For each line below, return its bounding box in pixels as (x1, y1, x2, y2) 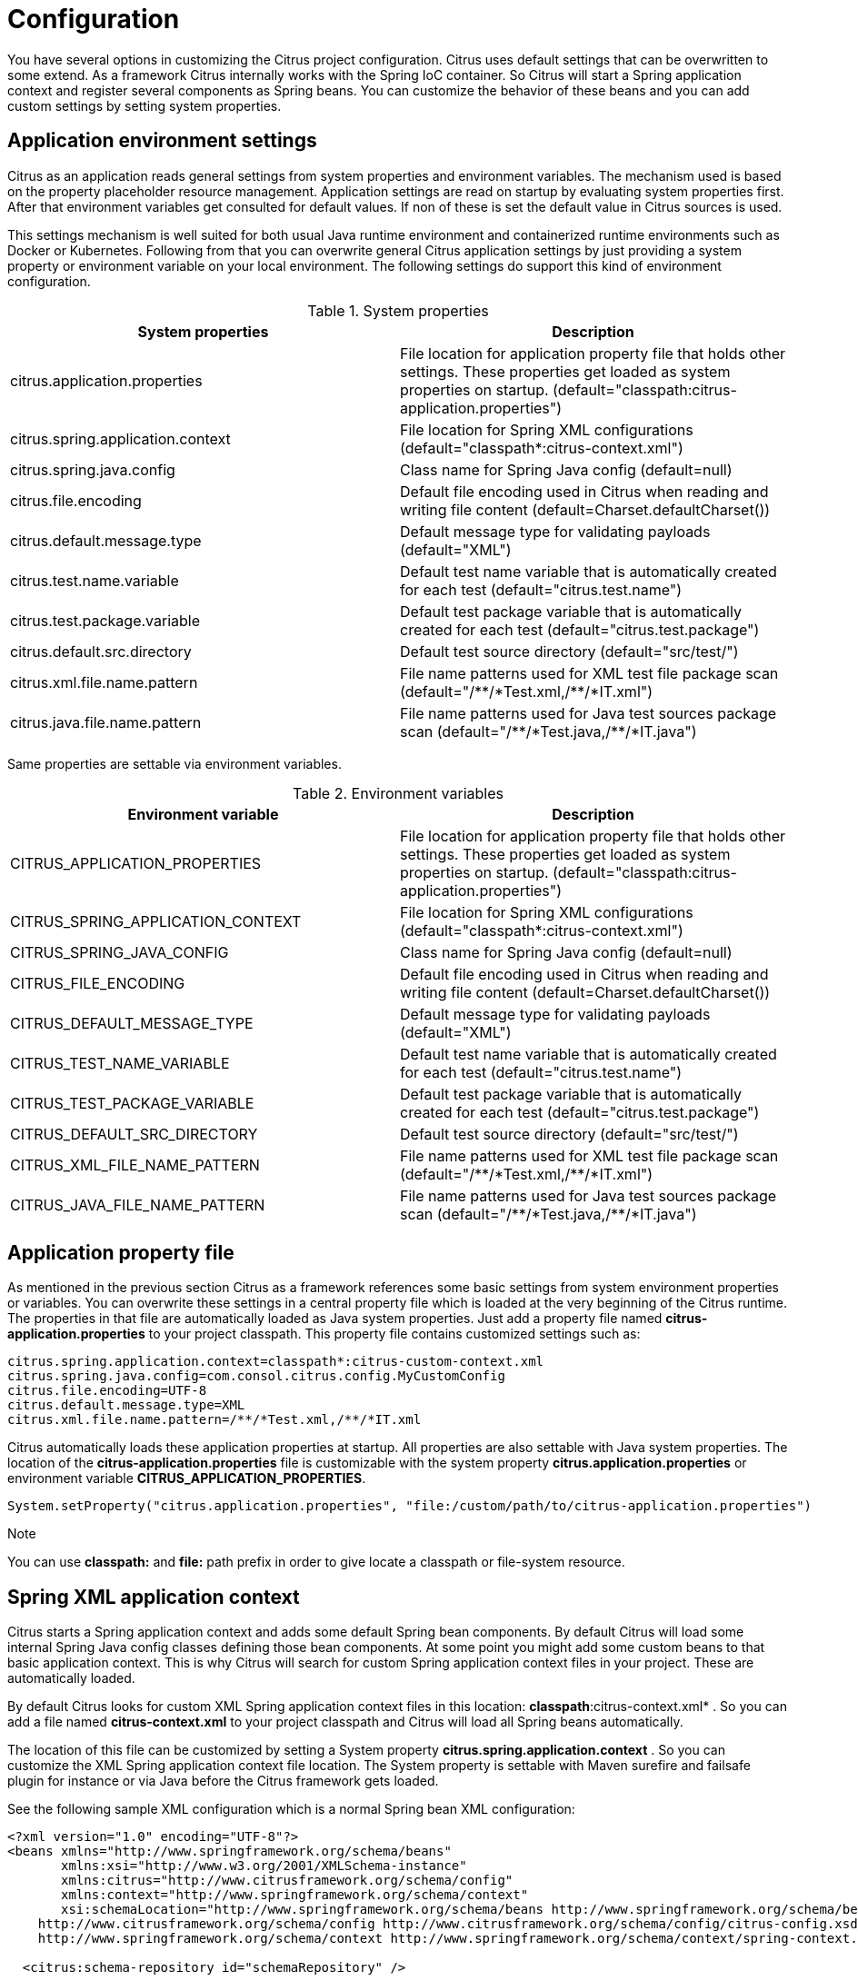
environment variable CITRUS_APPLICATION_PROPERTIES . (7, 1470, 366, 1487)
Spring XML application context (7, 1585, 300, 1608)
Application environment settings (7, 129, 317, 153)
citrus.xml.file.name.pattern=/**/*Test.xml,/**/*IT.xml (7, 1412, 422, 1428)
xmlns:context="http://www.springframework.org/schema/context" (61, 1887, 529, 1903)
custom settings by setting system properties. (7, 97, 282, 114)
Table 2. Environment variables (293, 783, 504, 802)
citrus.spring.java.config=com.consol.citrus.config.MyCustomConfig (7, 1369, 505, 1384)
